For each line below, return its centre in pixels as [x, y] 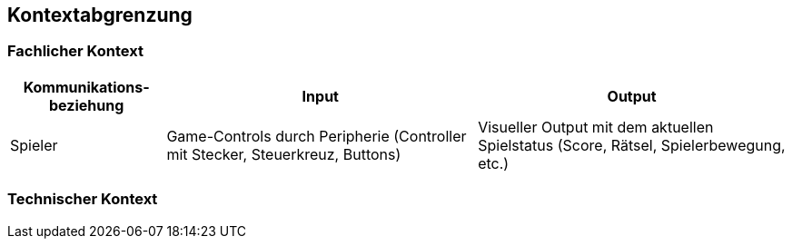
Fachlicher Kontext [75, 51]
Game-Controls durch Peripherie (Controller [317, 136]
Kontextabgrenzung [100, 15]
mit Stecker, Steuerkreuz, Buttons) [284, 154]
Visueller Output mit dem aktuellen [596, 127]
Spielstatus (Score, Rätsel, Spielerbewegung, [632, 145]
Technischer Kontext [83, 199]
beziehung [87, 105]
